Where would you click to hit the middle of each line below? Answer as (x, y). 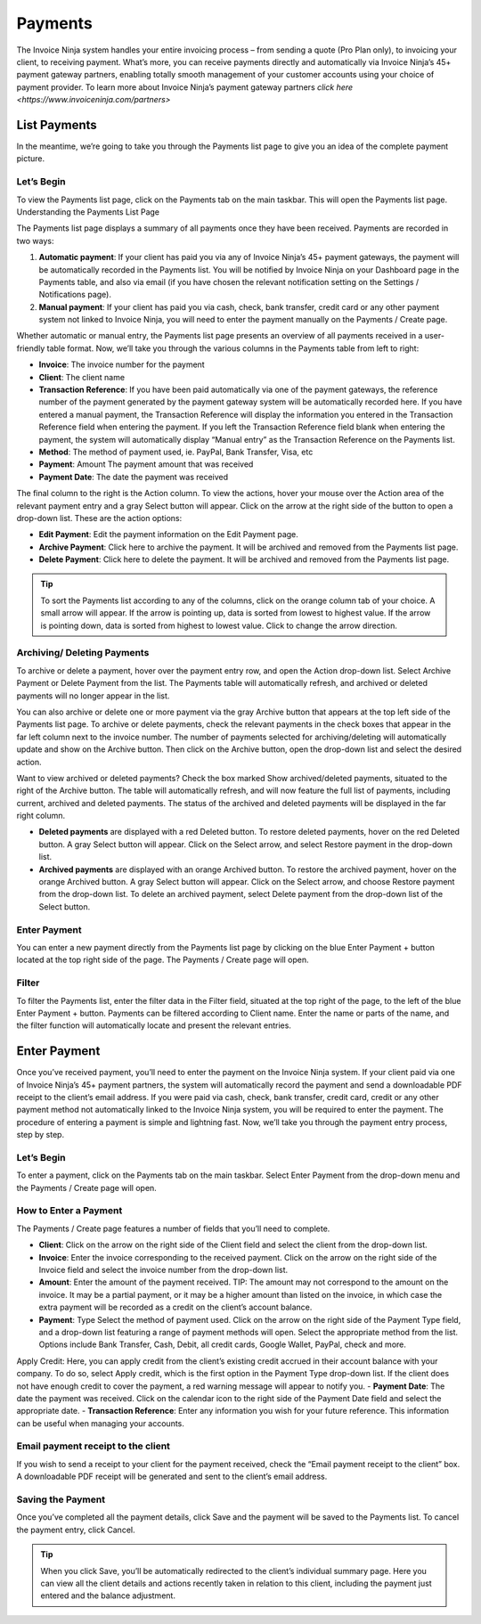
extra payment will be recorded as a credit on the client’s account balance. (175, 1307)
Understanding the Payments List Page (88, 212)
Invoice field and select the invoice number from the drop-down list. (163, 1269)
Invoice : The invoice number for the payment (122, 364)
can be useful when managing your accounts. (100, 1423)
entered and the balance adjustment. (108, 1595)
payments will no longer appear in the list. (93, 696)
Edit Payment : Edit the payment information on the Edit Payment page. (168, 535)
